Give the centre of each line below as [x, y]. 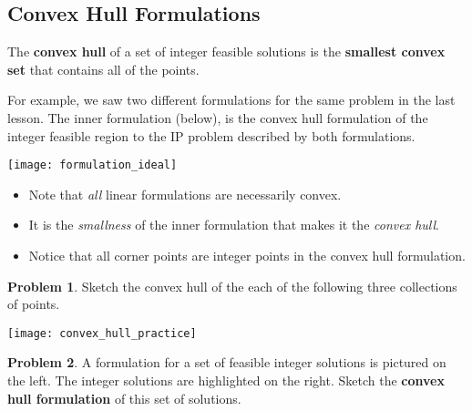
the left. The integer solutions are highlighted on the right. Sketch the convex [226, 380]
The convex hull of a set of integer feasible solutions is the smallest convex [226, 51]
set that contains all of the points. [103, 69]
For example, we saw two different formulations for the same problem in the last [231, 100]
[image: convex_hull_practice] [102, 333]
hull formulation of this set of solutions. [124, 398]
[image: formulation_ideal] [92, 165]
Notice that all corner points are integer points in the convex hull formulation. [247, 256]
